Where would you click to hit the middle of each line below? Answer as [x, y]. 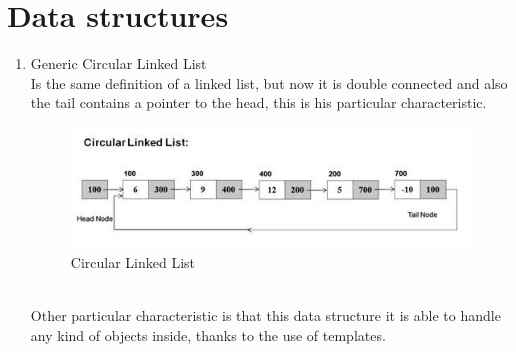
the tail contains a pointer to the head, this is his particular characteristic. [258, 102]
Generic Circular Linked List [118, 63]
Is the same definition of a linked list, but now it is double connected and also [269, 82]
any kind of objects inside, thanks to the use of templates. [208, 334]
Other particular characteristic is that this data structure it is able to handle [265, 315]
